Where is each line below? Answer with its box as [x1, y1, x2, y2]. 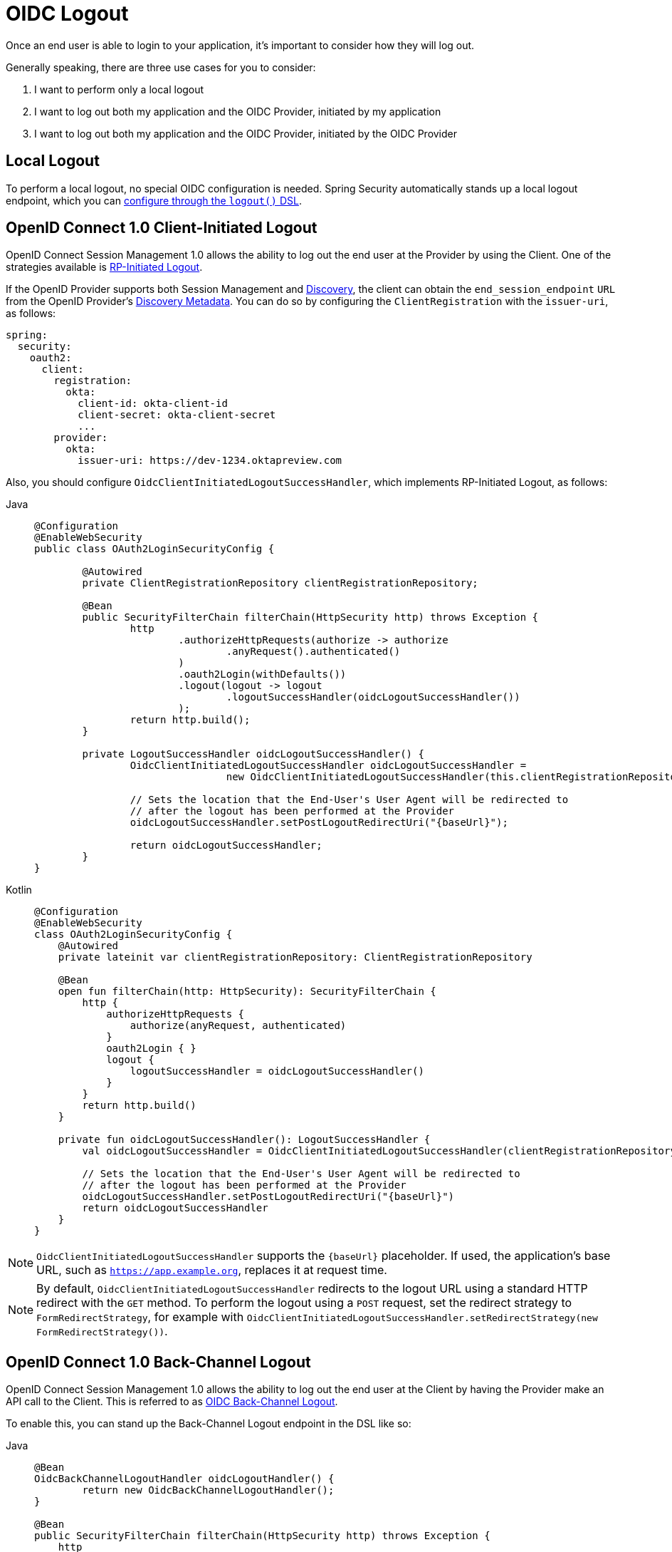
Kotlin [6, 884, 32, 896]
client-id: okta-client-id [78, 398, 228, 410]
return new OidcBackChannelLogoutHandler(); [82, 1484, 335, 1496]
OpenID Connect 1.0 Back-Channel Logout [6, 1352, 311, 1371]
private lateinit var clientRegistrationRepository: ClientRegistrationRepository [58, 951, 532, 963]
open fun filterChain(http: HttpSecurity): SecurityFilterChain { [58, 985, 436, 998]
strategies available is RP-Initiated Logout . [6, 261, 203, 274]
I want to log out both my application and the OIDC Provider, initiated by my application [34, 105, 441, 118]
